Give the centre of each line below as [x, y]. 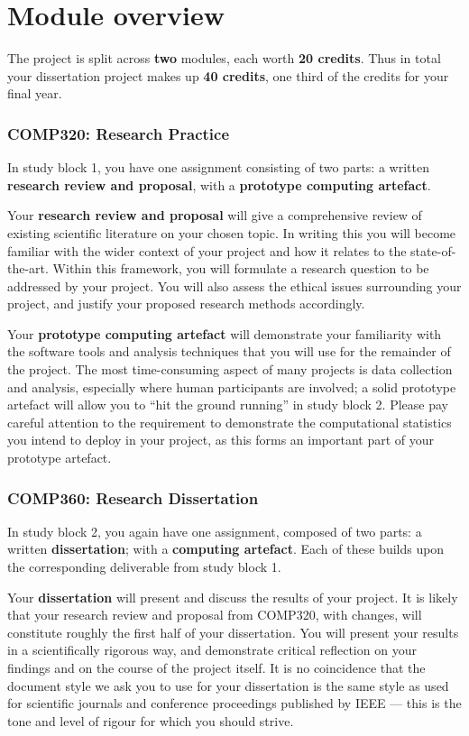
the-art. [28, 268]
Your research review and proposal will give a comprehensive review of [215, 215]
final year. [35, 93]
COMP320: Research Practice [119, 133]
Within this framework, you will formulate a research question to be [241, 268]
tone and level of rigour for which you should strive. [151, 720]
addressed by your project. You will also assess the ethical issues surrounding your [234, 285]
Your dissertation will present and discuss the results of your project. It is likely [233, 597]
